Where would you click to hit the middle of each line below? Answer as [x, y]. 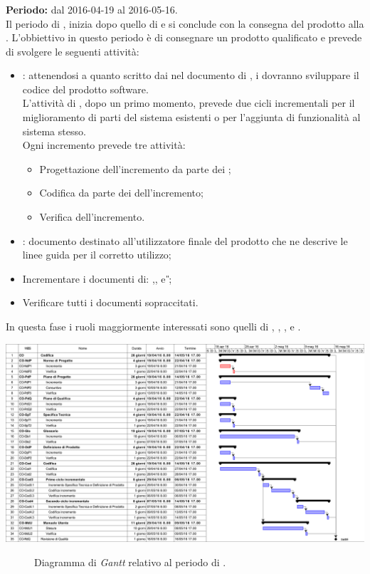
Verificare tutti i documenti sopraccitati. [110, 302]
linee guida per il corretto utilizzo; [97, 255]
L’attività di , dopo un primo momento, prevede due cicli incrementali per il [189, 103]
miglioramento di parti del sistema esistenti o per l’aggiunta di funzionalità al [191, 117]
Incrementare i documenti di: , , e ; [97, 278]
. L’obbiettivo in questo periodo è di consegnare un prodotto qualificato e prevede [184, 37]
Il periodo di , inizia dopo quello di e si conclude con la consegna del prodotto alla [185, 23]
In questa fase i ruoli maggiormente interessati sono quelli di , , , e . [153, 327]
